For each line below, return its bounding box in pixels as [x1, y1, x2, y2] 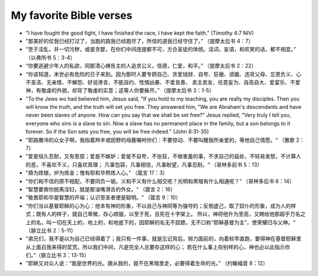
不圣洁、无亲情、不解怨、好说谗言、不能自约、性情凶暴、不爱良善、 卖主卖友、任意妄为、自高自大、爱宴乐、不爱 [25, 78, 300, 85]
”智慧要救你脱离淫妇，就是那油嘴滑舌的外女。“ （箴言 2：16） [25, 185, 176, 192]
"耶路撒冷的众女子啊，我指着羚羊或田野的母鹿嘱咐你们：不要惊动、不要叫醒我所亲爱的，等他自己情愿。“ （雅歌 [25, 136, 295, 144]
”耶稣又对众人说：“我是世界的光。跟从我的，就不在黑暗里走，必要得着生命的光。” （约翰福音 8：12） [25, 260, 269, 267]
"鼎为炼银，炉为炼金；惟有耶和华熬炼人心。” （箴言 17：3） [25, 169, 168, 177]
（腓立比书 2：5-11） [25, 227, 77, 234]
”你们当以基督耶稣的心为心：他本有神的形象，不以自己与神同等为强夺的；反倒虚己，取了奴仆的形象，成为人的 [25, 202, 291, 209]
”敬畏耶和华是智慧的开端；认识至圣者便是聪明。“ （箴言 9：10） [25, 194, 181, 201]
